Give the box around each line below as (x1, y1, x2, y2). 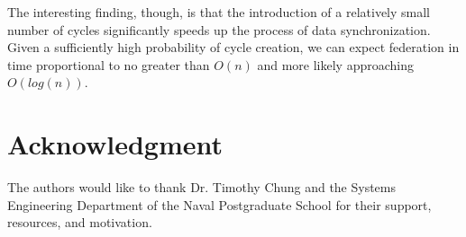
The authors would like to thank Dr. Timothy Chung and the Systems (7, 178, 397, 197)
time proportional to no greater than (7, 55, 210, 74)
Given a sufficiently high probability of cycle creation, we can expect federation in (7, 38, 460, 57)
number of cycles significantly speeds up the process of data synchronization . (7, 20, 431, 39)
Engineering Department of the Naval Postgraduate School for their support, (7, 195, 432, 214)
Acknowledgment (7, 126, 223, 162)
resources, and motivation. (7, 213, 152, 232)
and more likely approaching (257, 55, 415, 74)
